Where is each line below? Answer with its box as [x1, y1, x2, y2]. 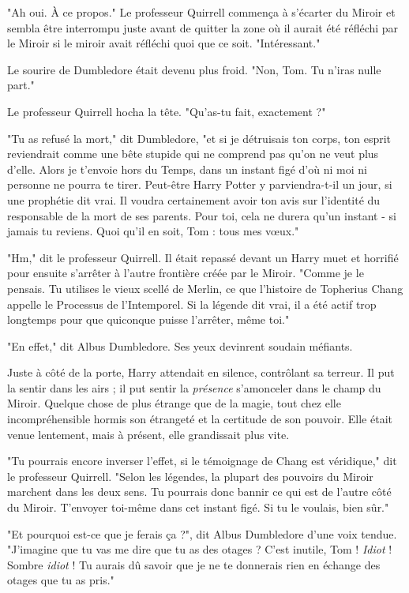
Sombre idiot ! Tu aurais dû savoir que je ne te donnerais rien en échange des [7, 556, 381, 572]
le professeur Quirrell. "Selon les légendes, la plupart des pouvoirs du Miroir [7, 467, 373, 484]
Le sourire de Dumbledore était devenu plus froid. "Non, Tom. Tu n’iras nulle [7, 61, 381, 77]
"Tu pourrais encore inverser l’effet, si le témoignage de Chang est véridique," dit [7, 452, 397, 469]
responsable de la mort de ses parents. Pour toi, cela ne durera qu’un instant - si [7, 207, 396, 223]
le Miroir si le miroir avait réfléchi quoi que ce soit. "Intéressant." [7, 35, 321, 51]
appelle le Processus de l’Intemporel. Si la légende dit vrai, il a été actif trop [7, 295, 377, 312]
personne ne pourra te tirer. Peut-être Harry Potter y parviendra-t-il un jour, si [7, 176, 392, 193]
